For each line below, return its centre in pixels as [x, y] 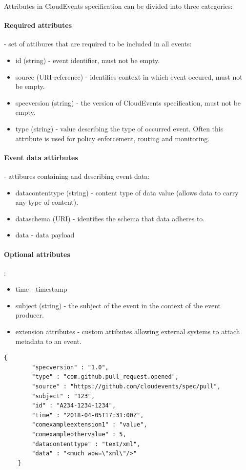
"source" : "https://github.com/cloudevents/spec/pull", [126, 387]
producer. [30, 315]
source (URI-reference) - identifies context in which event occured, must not [129, 76]
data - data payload [45, 235]
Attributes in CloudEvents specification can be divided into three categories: [118, 6]
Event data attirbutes [41, 157]
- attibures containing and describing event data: [77, 176]
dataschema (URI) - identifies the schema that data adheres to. [110, 218]
